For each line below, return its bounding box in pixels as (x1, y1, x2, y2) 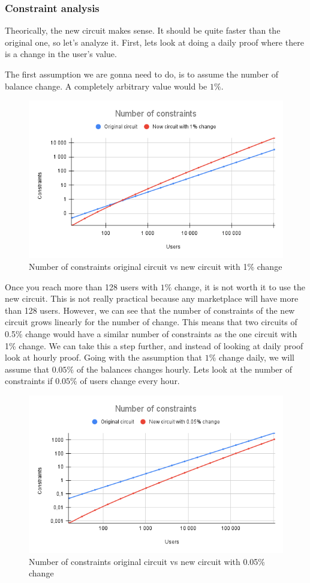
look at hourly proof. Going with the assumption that (5, 351, 202, 364)
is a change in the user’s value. (5, 47, 117, 60)
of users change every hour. (80, 374, 180, 387)
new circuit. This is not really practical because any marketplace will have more (5, 292, 299, 305)
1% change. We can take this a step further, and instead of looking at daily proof (5, 339, 303, 352)
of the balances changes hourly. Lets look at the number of (76, 362, 292, 375)
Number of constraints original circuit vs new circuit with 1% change (29, 260, 282, 272)
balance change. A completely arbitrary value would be (5, 79, 207, 92)
